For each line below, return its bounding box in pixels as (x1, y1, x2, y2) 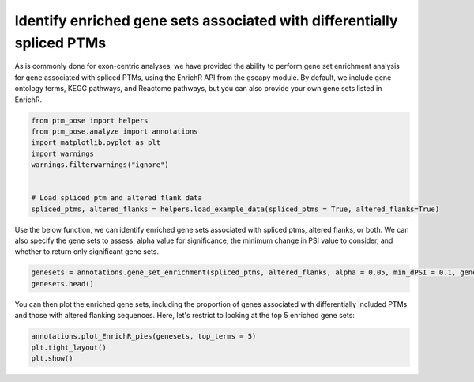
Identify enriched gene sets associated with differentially (14, 12, 398, 29)
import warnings (31, 149, 95, 158)
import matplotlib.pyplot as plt (31, 138, 161, 147)
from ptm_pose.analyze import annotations (31, 127, 198, 136)
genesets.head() (31, 279, 95, 288)
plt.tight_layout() (31, 342, 107, 352)
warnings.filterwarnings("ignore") (31, 161, 169, 169)
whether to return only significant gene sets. (14, 247, 160, 256)
